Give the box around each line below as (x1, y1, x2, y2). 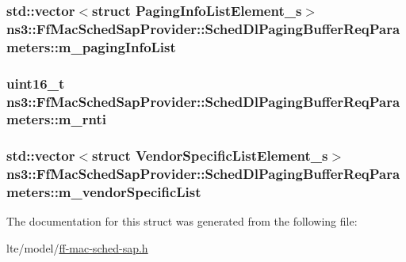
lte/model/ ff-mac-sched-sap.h (6, 240, 148, 256)
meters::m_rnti (6, 109, 106, 129)
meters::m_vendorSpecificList (6, 182, 201, 202)
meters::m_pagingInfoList (6, 36, 176, 56)
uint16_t (6, 73, 65, 93)
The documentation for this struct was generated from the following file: (6, 213, 358, 230)
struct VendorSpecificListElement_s (92, 146, 328, 165)
